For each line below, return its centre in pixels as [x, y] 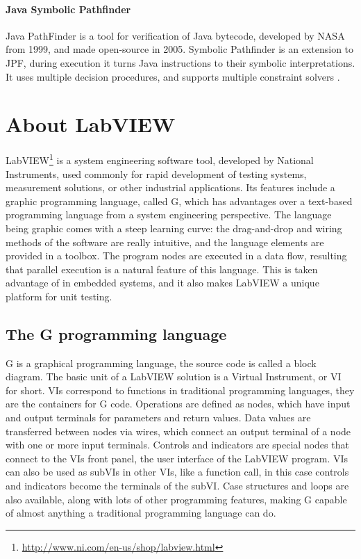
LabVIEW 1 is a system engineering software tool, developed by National [160, 159]
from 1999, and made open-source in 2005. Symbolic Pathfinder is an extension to [180, 49]
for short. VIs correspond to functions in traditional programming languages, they [180, 390]
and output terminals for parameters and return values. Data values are [158, 418]
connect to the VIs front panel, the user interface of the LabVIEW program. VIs [177, 458]
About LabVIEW [91, 124]
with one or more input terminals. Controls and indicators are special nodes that [177, 445]
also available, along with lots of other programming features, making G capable [176, 499]
